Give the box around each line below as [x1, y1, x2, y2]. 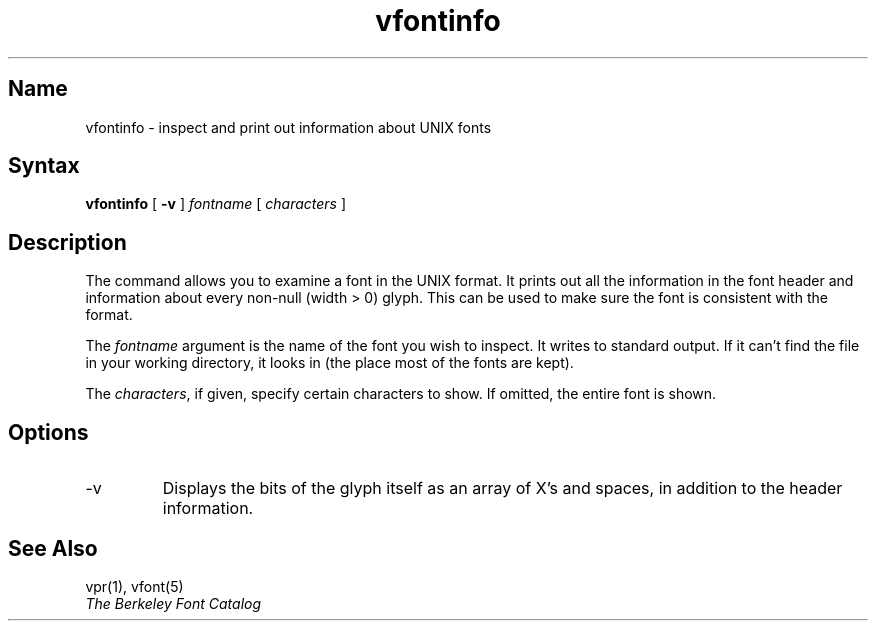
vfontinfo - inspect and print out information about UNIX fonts [85, 118, 492, 136]
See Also [8, 535, 98, 561]
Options [8, 419, 89, 445]
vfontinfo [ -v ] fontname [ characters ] [85, 195, 346, 213]
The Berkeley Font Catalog [85, 594, 262, 612]
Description [8, 229, 127, 255]
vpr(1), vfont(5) [85, 577, 184, 595]
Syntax [8, 153, 80, 179]
